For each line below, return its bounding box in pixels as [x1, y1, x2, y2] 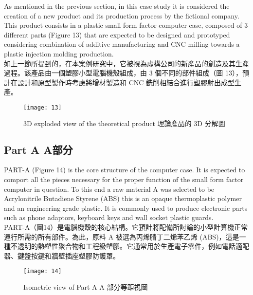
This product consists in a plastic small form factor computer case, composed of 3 [4, 20, 248, 30]
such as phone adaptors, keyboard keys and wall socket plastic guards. [4, 212, 214, 222]
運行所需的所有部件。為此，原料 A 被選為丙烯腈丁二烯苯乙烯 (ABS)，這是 [4, 231, 239, 241]
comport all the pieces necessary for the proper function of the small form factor [4, 174, 244, 184]
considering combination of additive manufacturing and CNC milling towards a [4, 39, 240, 49]
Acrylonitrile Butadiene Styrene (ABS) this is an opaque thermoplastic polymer [4, 193, 242, 203]
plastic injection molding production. [4, 48, 114, 58]
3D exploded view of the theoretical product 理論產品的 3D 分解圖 [23, 118, 225, 128]
